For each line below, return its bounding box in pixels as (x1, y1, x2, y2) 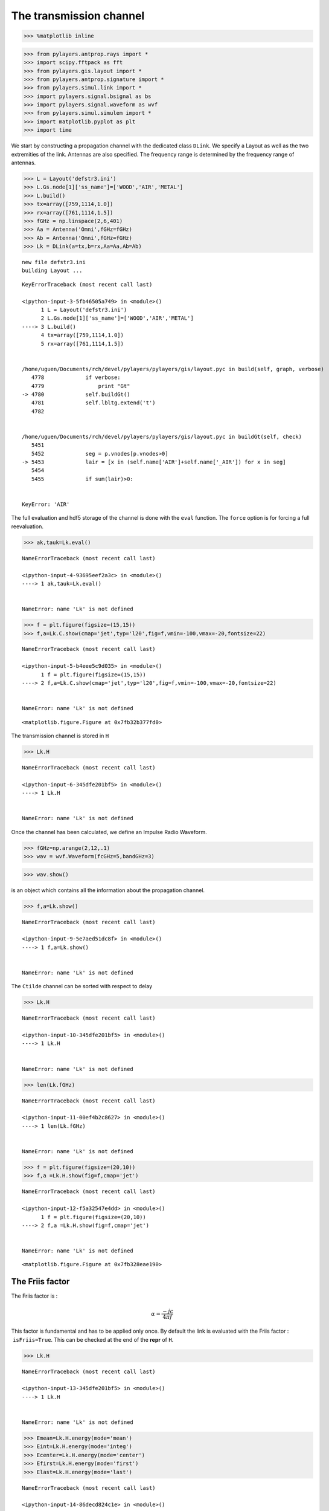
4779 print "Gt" (31, 383, 130, 389)
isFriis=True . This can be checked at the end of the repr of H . (12, 1336, 174, 1343)
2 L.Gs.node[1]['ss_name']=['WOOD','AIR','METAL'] (40, 315, 194, 322)
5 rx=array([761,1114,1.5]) (40, 340, 124, 347)
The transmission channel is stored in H (11, 732, 109, 739)
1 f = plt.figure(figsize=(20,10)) (40, 1214, 146, 1220)
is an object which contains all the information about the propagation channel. (11, 886, 205, 894)
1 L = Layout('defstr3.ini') (40, 306, 127, 314)
